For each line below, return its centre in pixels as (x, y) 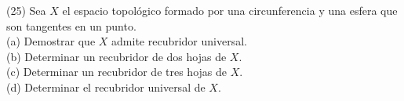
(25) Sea (26, 10)
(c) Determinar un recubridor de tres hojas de (116, 72)
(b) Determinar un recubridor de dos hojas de (116, 56)
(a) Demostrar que (51, 41)
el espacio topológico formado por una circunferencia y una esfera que (230, 10)
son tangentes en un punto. (71, 25)
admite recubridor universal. (179, 41)
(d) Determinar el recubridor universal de (106, 87)
